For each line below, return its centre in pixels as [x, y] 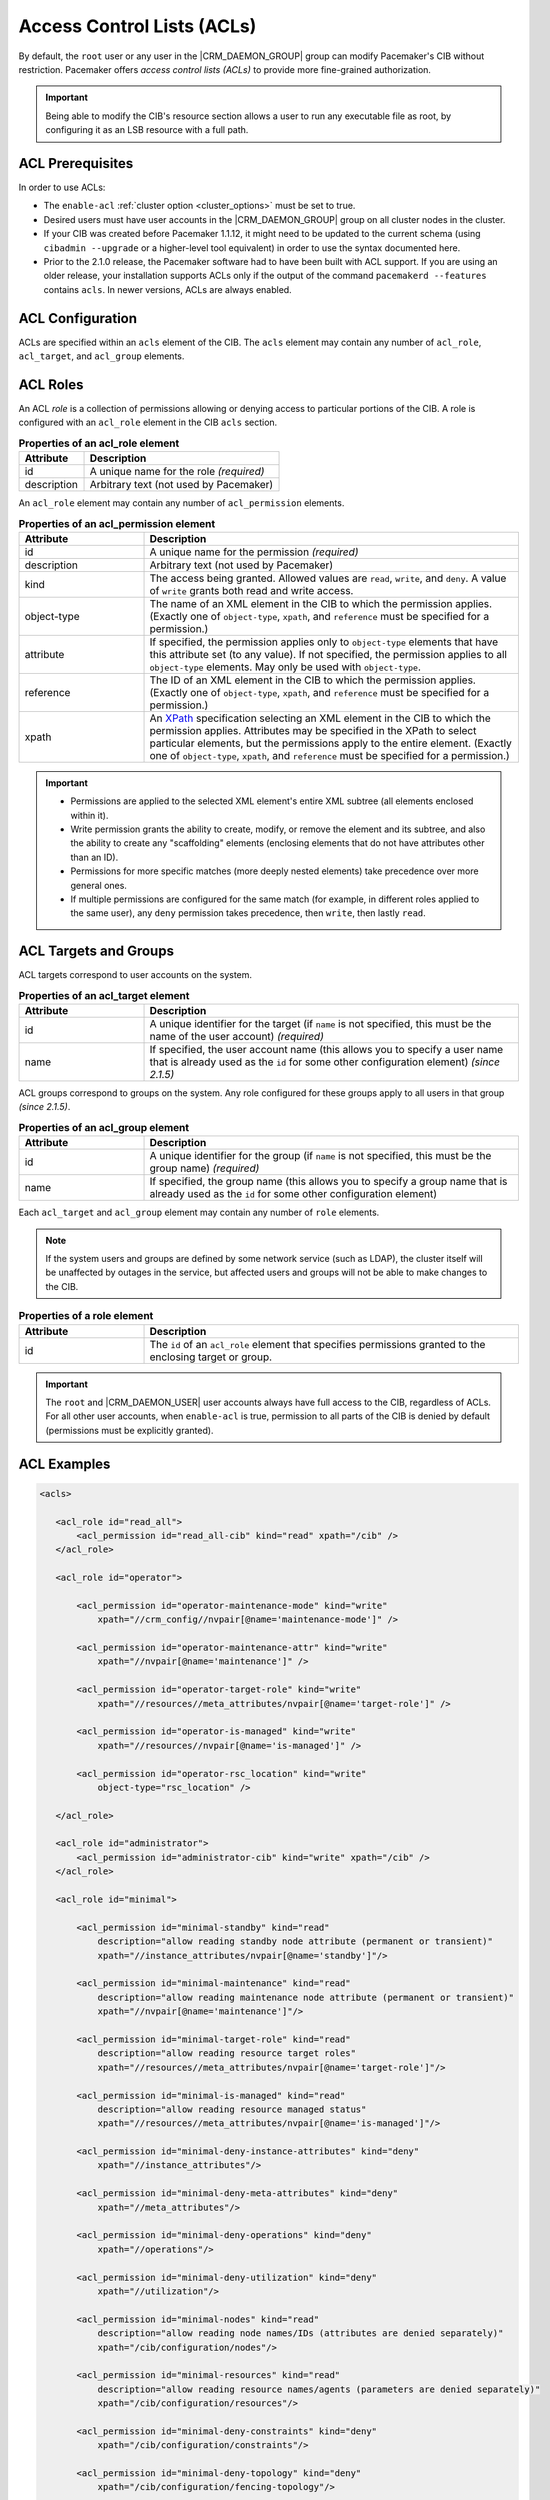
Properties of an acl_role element [99, 443]
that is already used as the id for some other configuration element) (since [324, 1062]
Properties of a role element [86, 1316]
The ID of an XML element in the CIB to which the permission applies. [313, 680]
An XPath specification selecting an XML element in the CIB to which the [320, 718]
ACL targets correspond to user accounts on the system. [135, 975]
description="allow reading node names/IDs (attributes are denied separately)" [300, 2333]
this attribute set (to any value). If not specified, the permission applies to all [328, 654]
